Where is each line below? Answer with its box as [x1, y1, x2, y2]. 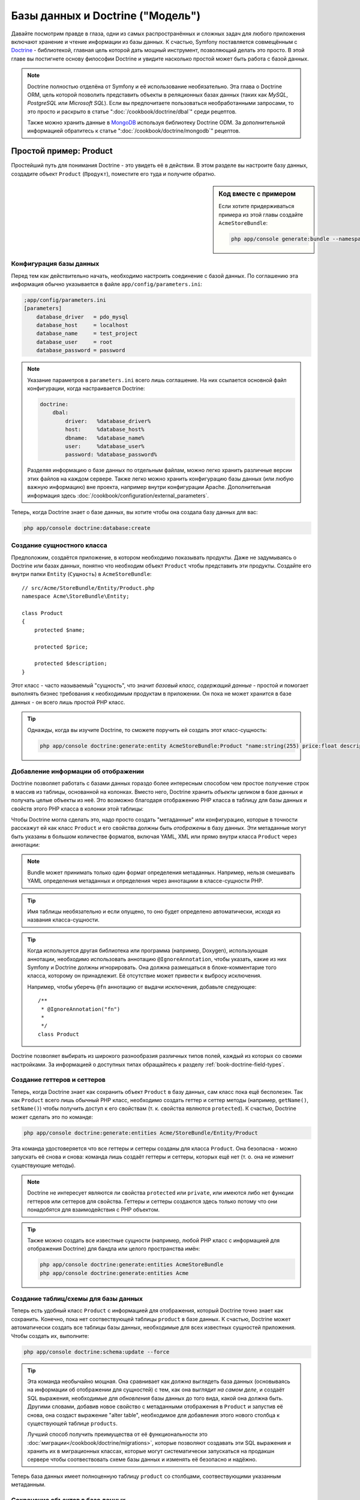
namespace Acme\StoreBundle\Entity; [22, 593, 130, 600]
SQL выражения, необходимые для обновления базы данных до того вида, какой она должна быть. [27, 1394, 284, 1402]
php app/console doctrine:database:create [23, 524, 151, 531]
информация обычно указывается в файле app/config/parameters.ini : [11, 280, 202, 287]
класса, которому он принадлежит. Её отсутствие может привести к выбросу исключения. [27, 972, 262, 979]
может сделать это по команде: [11, 1113, 93, 1120]
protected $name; [34, 626, 85, 633]
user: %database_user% [65, 443, 145, 449]
